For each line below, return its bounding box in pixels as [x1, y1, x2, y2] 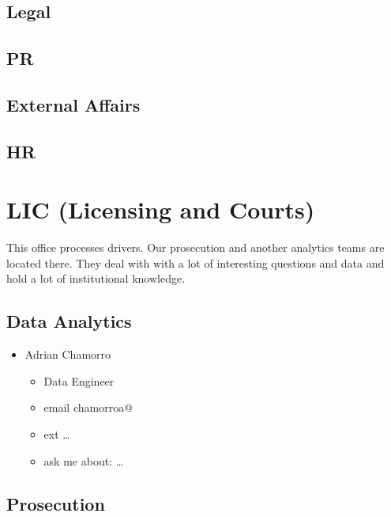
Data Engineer [43, 372, 115, 389]
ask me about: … [43, 452, 124, 469]
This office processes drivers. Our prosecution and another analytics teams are [6, 239, 385, 256]
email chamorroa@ [43, 399, 133, 416]
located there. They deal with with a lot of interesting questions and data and [6, 254, 385, 271]
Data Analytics [6, 309, 132, 333]
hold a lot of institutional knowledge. [6, 270, 186, 287]
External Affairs [6, 92, 141, 116]
